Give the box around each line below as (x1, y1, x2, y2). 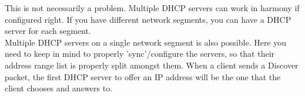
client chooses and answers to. (5, 82, 113, 94)
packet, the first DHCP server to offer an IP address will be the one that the (5, 70, 281, 83)
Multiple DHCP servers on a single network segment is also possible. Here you (5, 36, 287, 48)
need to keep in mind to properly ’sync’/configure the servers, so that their (5, 47, 275, 60)
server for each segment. (5, 25, 91, 37)
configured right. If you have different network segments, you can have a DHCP (5, 13, 291, 25)
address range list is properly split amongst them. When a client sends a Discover (5, 59, 299, 71)
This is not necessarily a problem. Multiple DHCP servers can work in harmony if (5, 2, 300, 13)
